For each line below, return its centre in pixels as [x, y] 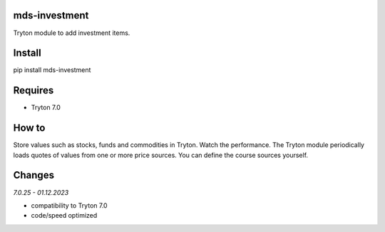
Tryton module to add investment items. [72, 33]
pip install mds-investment [52, 70]
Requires [34, 90]
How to [29, 128]
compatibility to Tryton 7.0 [69, 205]
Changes [34, 175]
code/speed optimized [64, 216]
